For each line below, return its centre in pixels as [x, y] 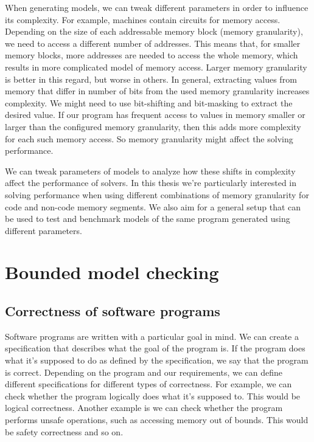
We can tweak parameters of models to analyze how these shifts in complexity [150, 171]
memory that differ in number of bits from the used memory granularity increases [157, 91]
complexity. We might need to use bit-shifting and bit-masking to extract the [149, 102]
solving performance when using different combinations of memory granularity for [157, 194]
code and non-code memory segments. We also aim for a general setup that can [153, 206]
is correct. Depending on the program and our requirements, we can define [144, 372]
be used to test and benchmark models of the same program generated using [148, 219]
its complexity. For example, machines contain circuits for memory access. [143, 19]
